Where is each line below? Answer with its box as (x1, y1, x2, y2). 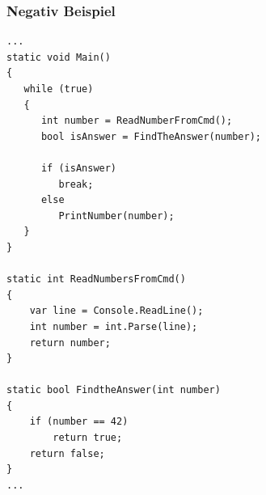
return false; (29, 447, 105, 459)
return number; (29, 336, 111, 349)
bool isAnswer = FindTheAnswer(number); (40, 130, 261, 142)
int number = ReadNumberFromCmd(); (40, 115, 233, 127)
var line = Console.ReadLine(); (29, 305, 204, 317)
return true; (53, 432, 123, 444)
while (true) (23, 83, 94, 95)
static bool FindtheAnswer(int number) (6, 384, 221, 396)
